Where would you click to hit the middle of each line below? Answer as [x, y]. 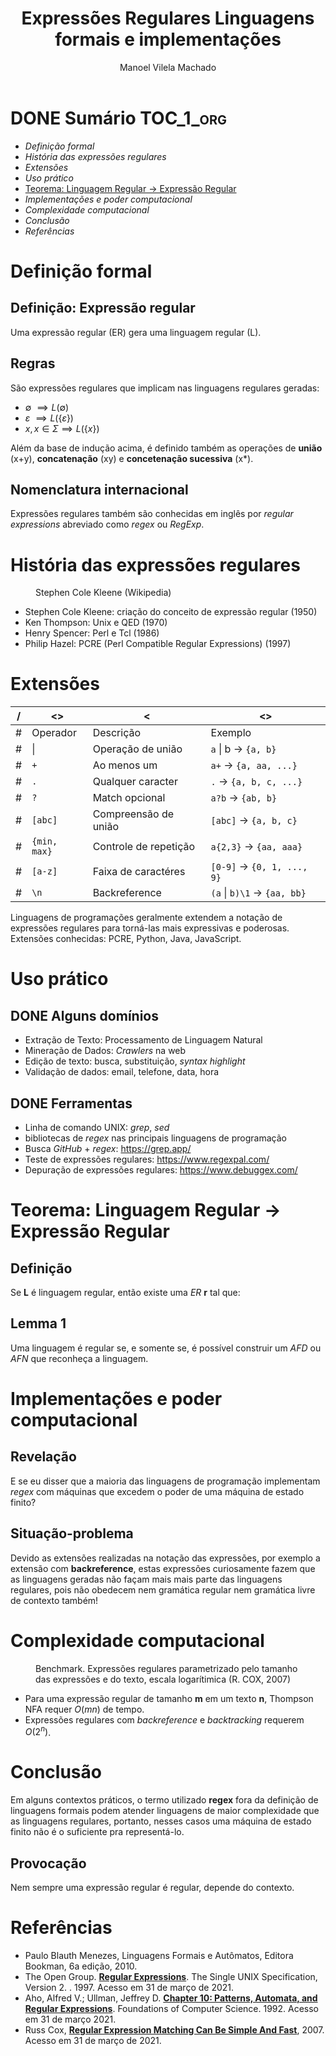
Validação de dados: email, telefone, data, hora [122, 1072]
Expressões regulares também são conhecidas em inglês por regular [152, 514]
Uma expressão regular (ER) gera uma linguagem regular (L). [136, 332]
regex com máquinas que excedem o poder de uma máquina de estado [157, 1491]
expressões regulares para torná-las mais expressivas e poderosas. [150, 928]
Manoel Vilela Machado [168, 67]
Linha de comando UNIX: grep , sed [97, 1127]
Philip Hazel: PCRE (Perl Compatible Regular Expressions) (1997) [158, 644]
